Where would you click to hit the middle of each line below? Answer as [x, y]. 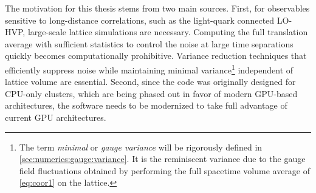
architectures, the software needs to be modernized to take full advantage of [146, 105]
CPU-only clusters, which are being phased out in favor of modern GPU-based [151, 93]
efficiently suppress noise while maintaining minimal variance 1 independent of [149, 69]
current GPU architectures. [56, 117]
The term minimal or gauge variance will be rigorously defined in [141, 147]
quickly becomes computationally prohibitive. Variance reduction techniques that [156, 56]
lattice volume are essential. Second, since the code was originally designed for [150, 82]
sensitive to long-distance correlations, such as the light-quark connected [140, 20]
